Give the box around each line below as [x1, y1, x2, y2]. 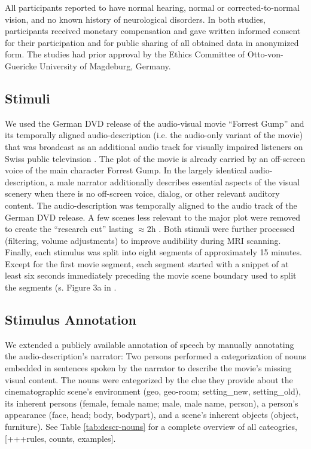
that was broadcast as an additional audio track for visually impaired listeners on [5, 140, 303, 152]
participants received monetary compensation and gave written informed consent [5, 25, 301, 37]
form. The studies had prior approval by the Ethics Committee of [5, 48, 245, 60]
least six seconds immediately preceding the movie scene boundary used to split [5, 269, 297, 282]
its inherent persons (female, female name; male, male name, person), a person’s [5, 396, 298, 409]
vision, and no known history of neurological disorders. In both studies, [5, 13, 266, 25]
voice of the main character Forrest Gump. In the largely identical [5, 164, 247, 176]
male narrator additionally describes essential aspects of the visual [57, 175, 300, 188]
